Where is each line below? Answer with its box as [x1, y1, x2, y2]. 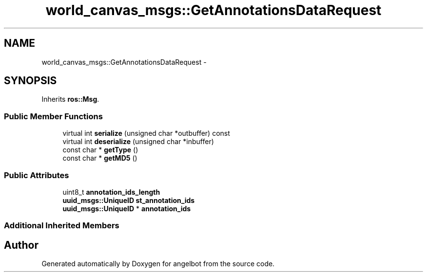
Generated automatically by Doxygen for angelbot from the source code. [41, 259, 275, 268]
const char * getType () [62, 146, 138, 154]
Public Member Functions [4, 111, 103, 121]
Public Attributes [4, 170, 69, 180]
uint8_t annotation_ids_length [62, 187, 160, 196]
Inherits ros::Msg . [41, 95, 99, 104]
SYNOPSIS [4, 74, 57, 87]
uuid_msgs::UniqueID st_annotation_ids [62, 196, 195, 204]
